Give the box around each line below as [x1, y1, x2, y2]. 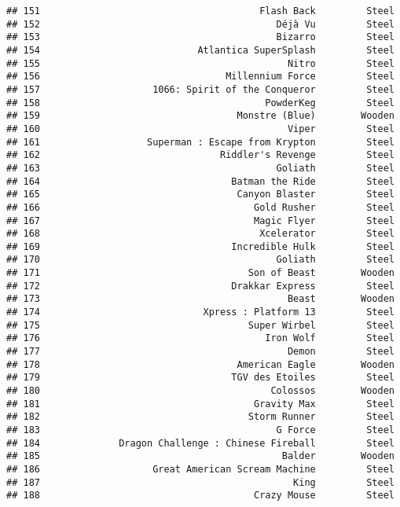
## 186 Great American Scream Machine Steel [6, 463, 394, 475]
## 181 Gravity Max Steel [6, 398, 394, 410]
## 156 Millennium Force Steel [6, 71, 394, 83]
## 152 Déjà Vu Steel [6, 18, 394, 30]
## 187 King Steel [6, 476, 394, 488]
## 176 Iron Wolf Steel [6, 332, 394, 344]
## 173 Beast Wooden [6, 293, 394, 305]
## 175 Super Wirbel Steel [6, 319, 394, 331]
